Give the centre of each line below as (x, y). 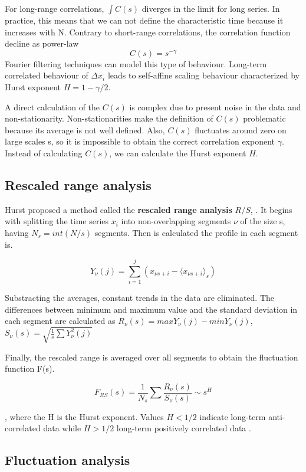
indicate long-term (233, 416)
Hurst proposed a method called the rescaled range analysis (119, 209)
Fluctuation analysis (68, 460)
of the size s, (263, 221)
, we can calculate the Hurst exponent (178, 153)
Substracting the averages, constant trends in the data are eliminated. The (140, 298)
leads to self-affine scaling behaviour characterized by (203, 75)
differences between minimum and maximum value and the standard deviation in (151, 309)
